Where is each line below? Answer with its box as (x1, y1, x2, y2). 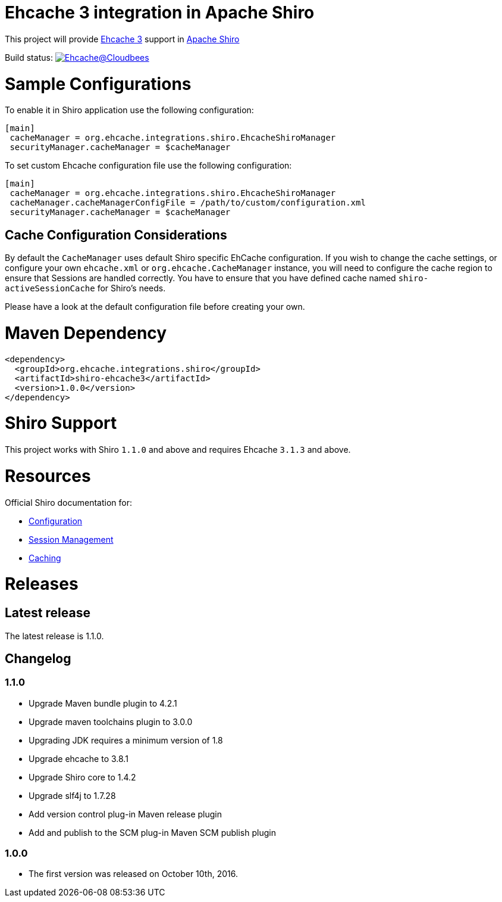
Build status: (5, 52, 53, 63)
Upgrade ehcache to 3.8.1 (29, 753, 128, 764)
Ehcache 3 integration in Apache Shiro (5, 2, 315, 23)
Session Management (29, 534, 114, 545)
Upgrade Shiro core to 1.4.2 (29, 772, 136, 782)
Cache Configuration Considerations (5, 227, 227, 242)
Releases (5, 574, 79, 595)
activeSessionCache (5, 284, 95, 294)
